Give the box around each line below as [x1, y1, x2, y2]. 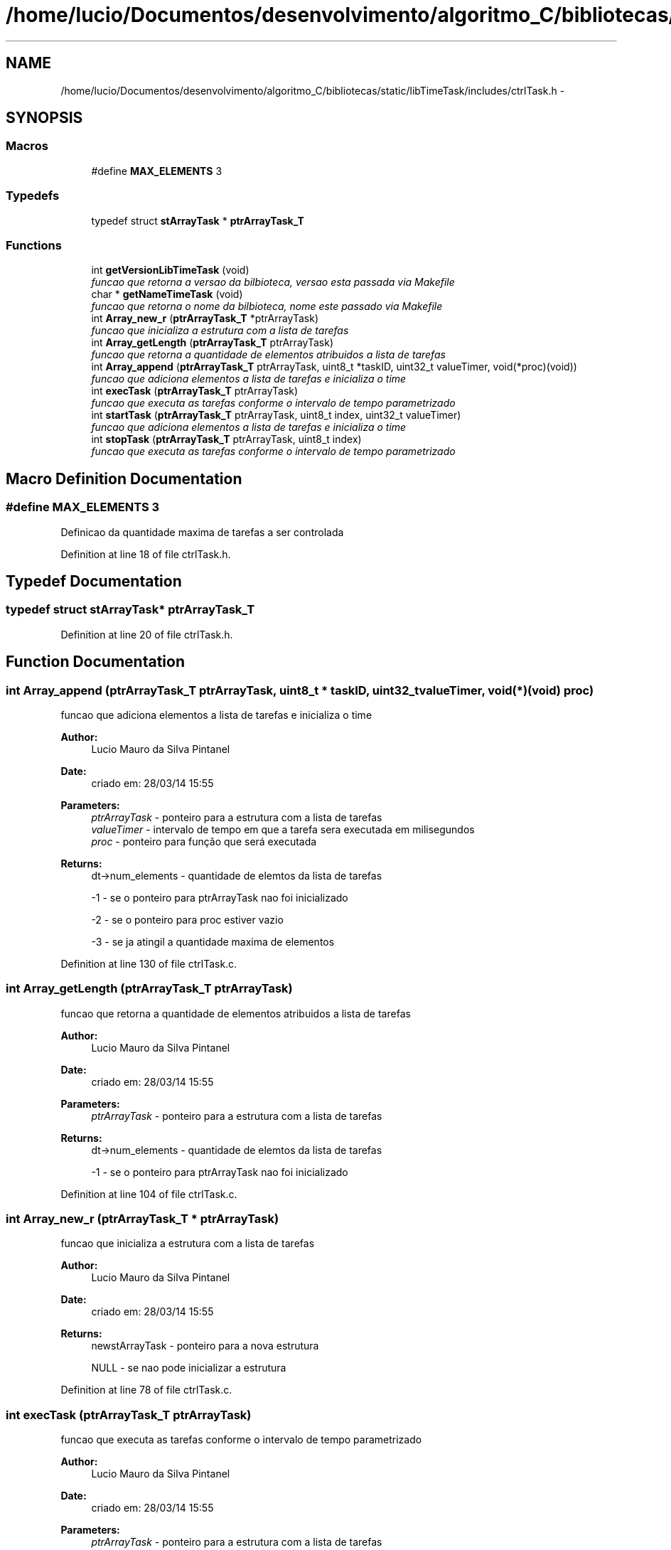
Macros [6, 139, 48, 154]
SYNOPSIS [6, 109, 83, 127]
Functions [6, 237, 62, 252]
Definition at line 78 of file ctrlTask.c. [60, 1384, 232, 1396]
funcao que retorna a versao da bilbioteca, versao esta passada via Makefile [91, 276, 455, 289]
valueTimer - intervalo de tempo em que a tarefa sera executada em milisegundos [91, 823, 475, 835]
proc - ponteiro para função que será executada [91, 835, 317, 848]
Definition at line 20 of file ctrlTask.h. [60, 628, 233, 641]
